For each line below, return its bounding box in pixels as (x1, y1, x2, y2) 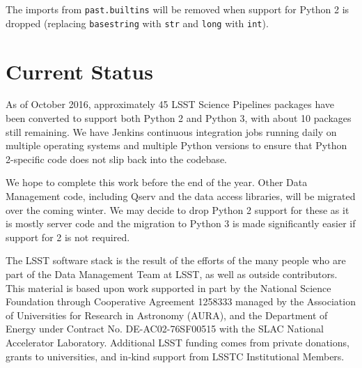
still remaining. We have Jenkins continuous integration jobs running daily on (6, 124, 337, 139)
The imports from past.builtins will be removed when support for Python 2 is (6, 2, 349, 16)
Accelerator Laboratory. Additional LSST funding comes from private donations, (6, 335, 349, 349)
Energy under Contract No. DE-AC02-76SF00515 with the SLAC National (6, 321, 324, 336)
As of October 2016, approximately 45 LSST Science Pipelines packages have (6, 97, 335, 112)
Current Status (6, 56, 153, 85)
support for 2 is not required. (6, 229, 130, 244)
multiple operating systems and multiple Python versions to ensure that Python (6, 138, 347, 153)
